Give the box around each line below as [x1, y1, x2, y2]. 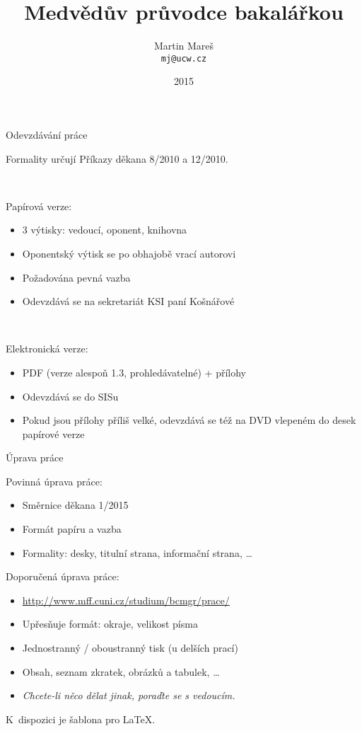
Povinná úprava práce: [6, 473, 103, 488]
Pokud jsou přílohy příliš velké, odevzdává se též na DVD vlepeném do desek [22, 413, 356, 427]
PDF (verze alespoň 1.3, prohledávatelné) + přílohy [22, 364, 246, 379]
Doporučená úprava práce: [6, 569, 119, 584]
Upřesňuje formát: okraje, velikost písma [22, 616, 198, 631]
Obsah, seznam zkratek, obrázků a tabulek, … [22, 664, 220, 679]
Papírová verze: [6, 198, 72, 213]
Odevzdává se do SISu [22, 388, 119, 403]
